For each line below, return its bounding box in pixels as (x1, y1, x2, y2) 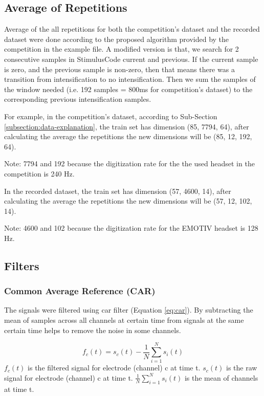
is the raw (226, 362, 257, 373)
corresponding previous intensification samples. (4, 94, 151, 104)
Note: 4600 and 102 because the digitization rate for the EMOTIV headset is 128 (4, 223, 258, 233)
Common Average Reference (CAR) (4, 284, 156, 297)
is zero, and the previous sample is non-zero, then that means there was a (4, 63, 235, 74)
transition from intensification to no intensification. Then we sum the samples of (4, 74, 256, 84)
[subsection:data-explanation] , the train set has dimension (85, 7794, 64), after (4, 121, 249, 131)
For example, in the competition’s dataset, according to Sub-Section (4, 111, 217, 121)
